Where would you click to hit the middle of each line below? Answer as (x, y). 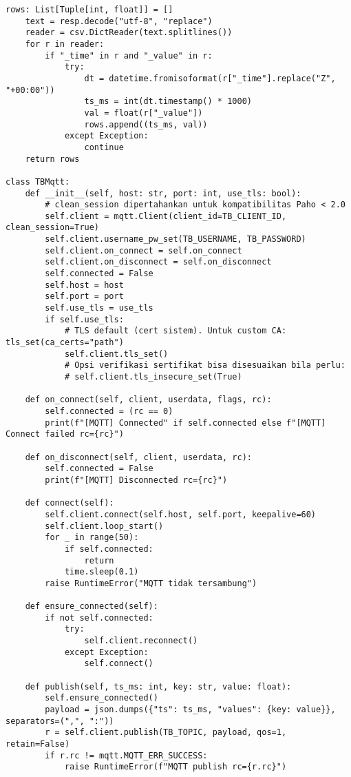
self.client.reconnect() (141, 641)
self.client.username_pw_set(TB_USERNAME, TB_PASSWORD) (175, 239)
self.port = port (84, 297)
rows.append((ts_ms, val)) (146, 124)
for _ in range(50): (92, 538)
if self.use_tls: (84, 319)
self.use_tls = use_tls (99, 308)
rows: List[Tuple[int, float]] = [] (89, 10)
